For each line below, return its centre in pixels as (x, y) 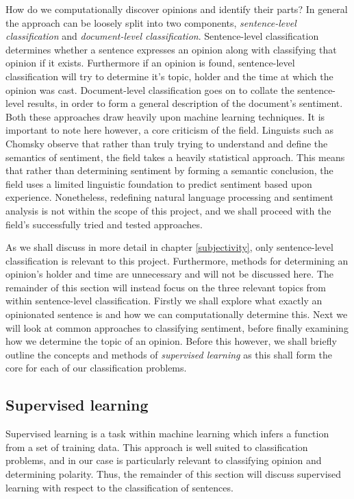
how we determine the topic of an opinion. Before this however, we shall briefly (171, 341)
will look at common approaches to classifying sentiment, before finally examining (177, 327)
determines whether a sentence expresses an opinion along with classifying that (171, 49)
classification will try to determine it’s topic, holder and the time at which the (169, 76)
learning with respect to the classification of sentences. (119, 487)
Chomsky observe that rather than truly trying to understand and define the (167, 143)
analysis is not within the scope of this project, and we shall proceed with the (168, 210)
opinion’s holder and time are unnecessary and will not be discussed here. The (169, 274)
